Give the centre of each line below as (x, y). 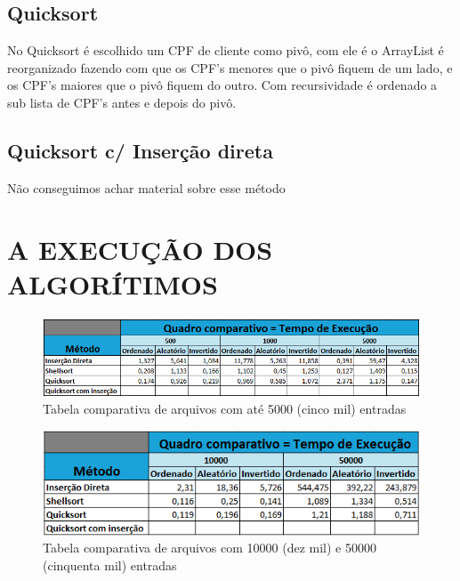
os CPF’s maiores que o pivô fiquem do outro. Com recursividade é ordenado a (222, 85)
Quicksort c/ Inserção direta (140, 150)
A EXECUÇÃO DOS (140, 249)
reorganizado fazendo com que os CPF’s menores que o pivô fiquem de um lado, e (230, 67)
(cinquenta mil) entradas (110, 565)
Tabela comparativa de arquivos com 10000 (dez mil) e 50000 (210, 548)
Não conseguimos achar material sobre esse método (146, 187)
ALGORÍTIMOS (113, 283)
